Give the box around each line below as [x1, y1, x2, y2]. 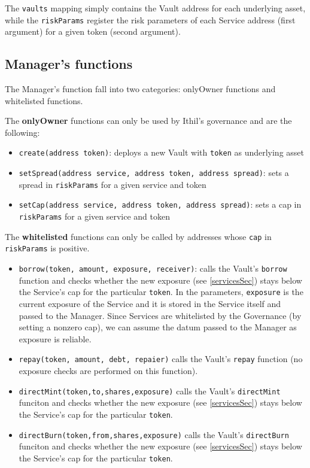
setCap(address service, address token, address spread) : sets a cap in [19, 198, 302, 211]
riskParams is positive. [5, 242, 90, 254]
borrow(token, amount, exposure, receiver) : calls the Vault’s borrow [19, 262, 287, 275]
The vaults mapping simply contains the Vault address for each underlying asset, [5, 2, 306, 14]
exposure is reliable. [19, 332, 92, 345]
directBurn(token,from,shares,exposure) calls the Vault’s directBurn [19, 428, 289, 440]
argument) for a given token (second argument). [5, 25, 181, 38]
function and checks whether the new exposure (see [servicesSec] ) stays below [19, 273, 302, 286]
